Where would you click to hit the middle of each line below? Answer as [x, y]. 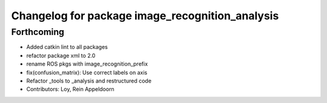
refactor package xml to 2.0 [61, 55]
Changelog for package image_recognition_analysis [145, 16]
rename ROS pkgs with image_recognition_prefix [87, 64]
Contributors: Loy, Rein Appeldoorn [70, 89]
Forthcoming [38, 32]
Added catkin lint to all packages [67, 47]
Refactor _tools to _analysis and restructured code [89, 81]
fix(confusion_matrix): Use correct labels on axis [87, 72]
